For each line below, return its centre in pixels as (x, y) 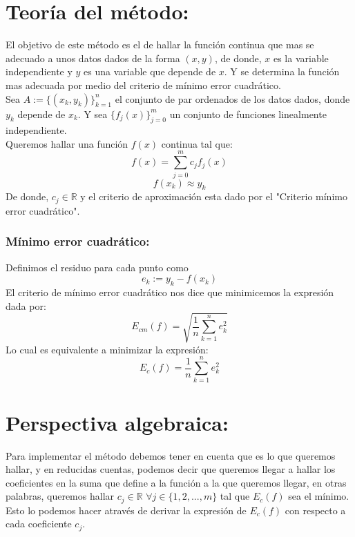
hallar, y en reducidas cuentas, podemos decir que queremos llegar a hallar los (171, 469)
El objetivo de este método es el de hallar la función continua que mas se (160, 45)
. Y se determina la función (282, 71)
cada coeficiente (39, 524)
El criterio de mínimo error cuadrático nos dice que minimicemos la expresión (170, 292)
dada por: (26, 305)
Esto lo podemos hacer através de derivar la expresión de (126, 510)
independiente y (39, 71)
